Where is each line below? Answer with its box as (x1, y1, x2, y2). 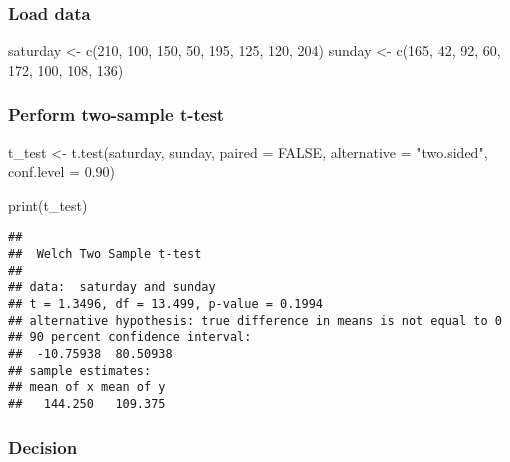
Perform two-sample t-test (8, 102, 225, 127)
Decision (8, 434, 78, 459)
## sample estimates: (8, 363, 152, 378)
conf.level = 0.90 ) (8, 161, 115, 182)
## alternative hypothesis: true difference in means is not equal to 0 (8, 313, 502, 328)
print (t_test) (8, 194, 88, 215)
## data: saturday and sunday (8, 280, 216, 295)
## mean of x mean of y (8, 380, 166, 395)
